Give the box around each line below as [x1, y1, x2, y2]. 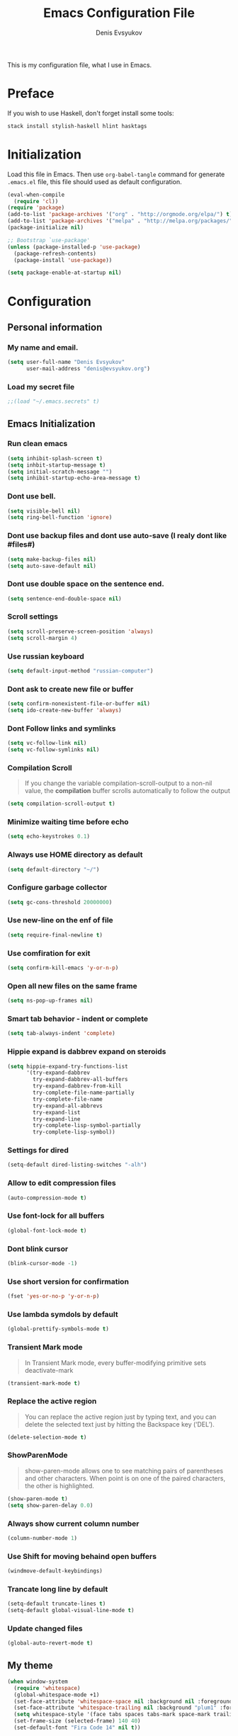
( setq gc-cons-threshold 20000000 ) [7, 898, 113, 906]
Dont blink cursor [7, 1244, 69, 1254]
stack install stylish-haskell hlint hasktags [7, 122, 147, 130]
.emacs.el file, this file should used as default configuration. [7, 177, 182, 185]
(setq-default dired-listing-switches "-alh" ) [7, 1161, 147, 1169]
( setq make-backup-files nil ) [7, 556, 97, 563]
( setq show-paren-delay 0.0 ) [7, 1502, 93, 1509]
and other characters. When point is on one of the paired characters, [24, 1474, 225, 1483]
